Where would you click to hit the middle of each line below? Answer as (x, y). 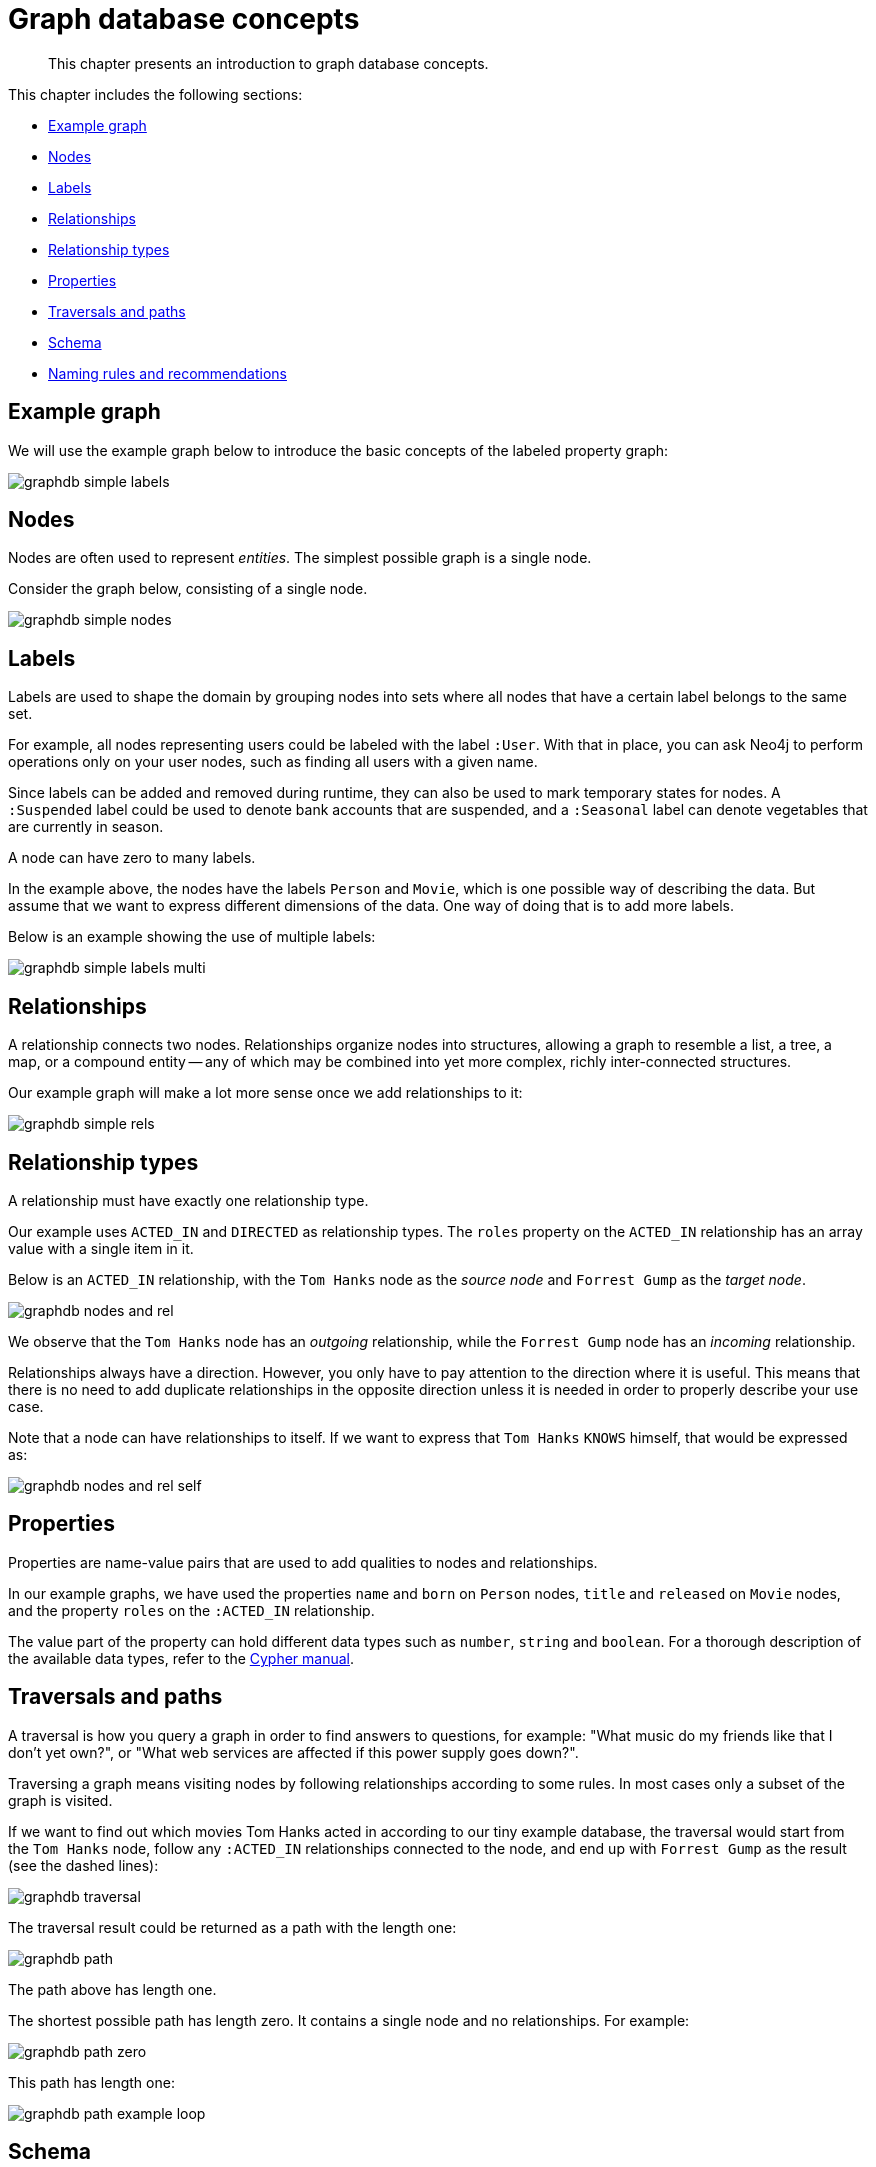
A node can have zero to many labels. (132, 858)
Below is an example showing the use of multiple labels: (192, 937)
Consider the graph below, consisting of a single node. (188, 589)
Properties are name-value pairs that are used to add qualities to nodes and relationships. (303, 1562)
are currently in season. (86, 827)
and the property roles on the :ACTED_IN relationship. (191, 1610)
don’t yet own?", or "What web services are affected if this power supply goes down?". (293, 1752)
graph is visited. (60, 1800)
